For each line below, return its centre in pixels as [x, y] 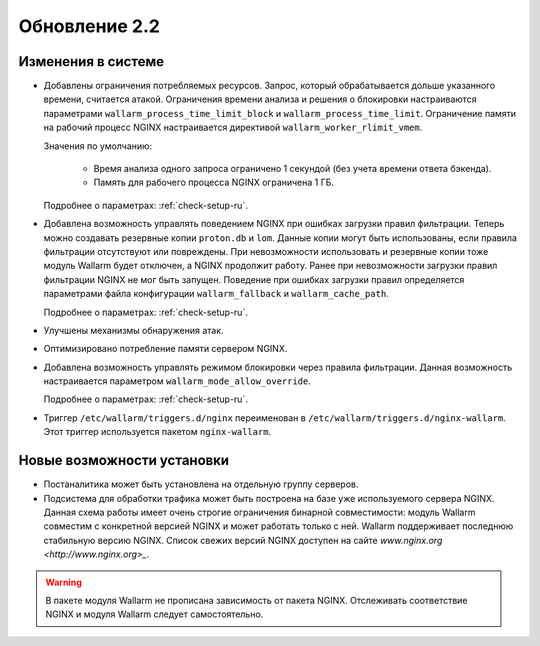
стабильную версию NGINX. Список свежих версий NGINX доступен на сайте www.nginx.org [243, 540]
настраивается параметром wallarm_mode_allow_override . [177, 381]
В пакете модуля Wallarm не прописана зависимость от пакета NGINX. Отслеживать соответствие [257, 600]
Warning [63, 582]
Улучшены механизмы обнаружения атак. [133, 330]
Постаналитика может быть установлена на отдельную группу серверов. [201, 484]
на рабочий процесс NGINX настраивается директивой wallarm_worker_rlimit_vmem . [233, 127]
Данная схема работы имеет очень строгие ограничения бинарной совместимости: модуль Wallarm [259, 512]
